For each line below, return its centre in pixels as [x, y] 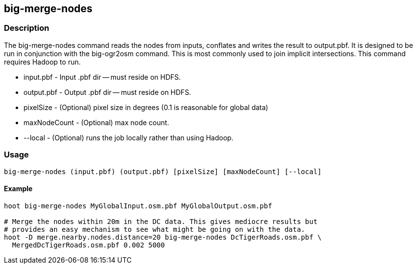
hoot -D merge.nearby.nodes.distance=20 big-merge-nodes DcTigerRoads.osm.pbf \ [163, 237]
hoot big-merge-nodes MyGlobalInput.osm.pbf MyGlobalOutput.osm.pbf [138, 206]
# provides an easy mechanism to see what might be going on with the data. [155, 229]
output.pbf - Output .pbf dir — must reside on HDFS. [107, 92]
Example [18, 189]
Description [27, 28]
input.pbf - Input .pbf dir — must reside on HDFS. [102, 77]
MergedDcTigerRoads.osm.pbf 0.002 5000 [88, 245]
